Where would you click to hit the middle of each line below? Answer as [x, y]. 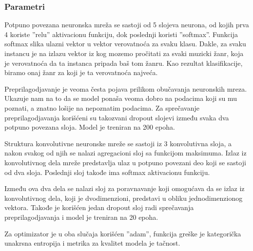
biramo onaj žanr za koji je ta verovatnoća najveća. [81, 72]
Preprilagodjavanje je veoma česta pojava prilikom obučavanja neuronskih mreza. [126, 88]
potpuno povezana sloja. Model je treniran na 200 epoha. [90, 127]
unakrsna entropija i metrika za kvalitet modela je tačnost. [92, 243]
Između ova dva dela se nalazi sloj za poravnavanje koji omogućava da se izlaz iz [125, 188]
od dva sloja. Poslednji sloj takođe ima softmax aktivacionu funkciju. [107, 172]
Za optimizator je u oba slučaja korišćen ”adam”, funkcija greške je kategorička [123, 233]
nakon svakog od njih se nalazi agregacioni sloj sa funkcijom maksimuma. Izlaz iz [126, 153]
